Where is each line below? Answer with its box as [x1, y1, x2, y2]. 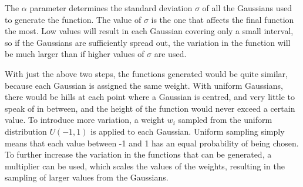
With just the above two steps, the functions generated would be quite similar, [5, 67, 288, 79]
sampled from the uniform [178, 113, 272, 126]
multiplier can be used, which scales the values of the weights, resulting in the [5, 159, 285, 172]
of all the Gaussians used [202, 2, 292, 14]
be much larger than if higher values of [5, 48, 144, 60]
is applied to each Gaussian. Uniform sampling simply [90, 125, 285, 137]
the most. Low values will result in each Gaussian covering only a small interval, [5, 25, 294, 37]
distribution [5, 125, 47, 137]
